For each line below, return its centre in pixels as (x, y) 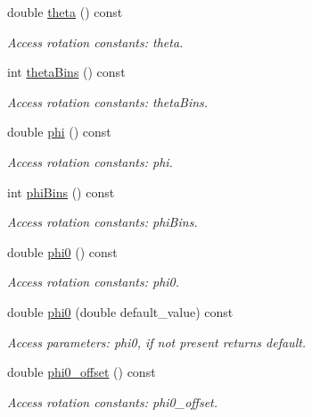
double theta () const (65, 12)
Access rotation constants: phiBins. (103, 222)
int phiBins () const (61, 192)
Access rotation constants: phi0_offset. (113, 401)
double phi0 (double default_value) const (120, 311)
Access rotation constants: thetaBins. (108, 101)
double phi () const (59, 132)
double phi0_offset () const (82, 372)
